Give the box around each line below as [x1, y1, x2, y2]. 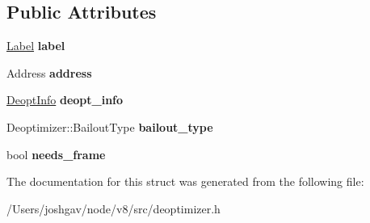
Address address [6, 64, 92, 81]
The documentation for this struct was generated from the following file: [6, 173, 364, 190]
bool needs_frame [6, 145, 106, 162]
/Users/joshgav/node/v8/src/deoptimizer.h [6, 200, 221, 217]
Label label [6, 37, 65, 54]
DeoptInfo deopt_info [6, 91, 124, 108]
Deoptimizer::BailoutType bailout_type [6, 118, 213, 135]
